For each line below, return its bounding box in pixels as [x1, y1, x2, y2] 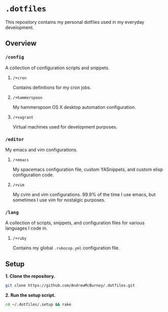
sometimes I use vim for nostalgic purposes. [12, 197, 106, 203]
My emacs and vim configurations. [5, 146, 78, 152]
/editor [5, 136, 24, 142]
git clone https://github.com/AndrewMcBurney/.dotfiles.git [5, 283, 136, 288]
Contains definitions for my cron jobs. [12, 84, 91, 90]
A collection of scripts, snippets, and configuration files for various [5, 220, 145, 226]
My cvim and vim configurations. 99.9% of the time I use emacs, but [12, 191, 156, 197]
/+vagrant [12, 115, 34, 120]
